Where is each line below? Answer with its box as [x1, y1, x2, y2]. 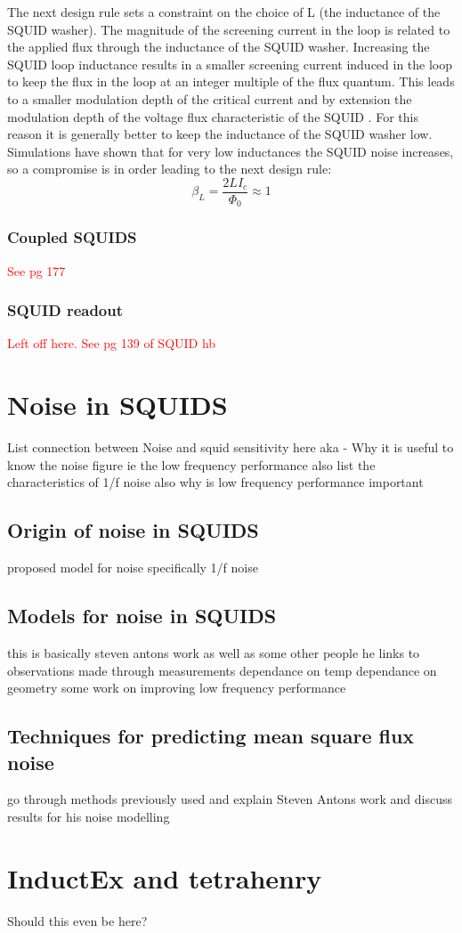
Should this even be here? [7, 911, 148, 929]
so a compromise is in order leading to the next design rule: [7, 159, 332, 178]
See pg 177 [7, 261, 66, 280]
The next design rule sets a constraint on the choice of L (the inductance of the [7, 3, 441, 20]
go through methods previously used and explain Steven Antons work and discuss [7, 790, 453, 808]
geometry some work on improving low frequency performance [7, 678, 346, 697]
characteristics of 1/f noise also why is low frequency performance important [7, 473, 424, 491]
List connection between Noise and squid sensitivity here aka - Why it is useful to [7, 438, 454, 457]
